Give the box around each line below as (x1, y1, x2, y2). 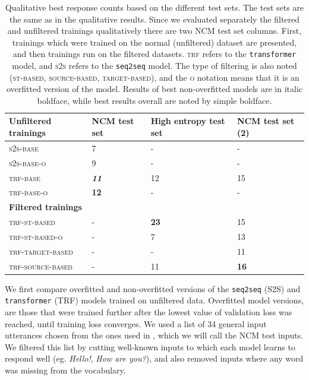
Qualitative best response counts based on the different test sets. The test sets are (5, 1, 304, 13)
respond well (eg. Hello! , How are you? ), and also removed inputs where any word (5, 352, 304, 365)
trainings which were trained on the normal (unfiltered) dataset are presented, (12, 36, 297, 48)
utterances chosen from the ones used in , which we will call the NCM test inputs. (5, 329, 304, 341)
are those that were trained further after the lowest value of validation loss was (5, 306, 292, 318)
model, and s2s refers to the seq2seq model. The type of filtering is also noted (12, 59, 297, 72)
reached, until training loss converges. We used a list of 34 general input (5, 317, 267, 330)
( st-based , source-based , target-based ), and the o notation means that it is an (10, 71, 299, 83)
